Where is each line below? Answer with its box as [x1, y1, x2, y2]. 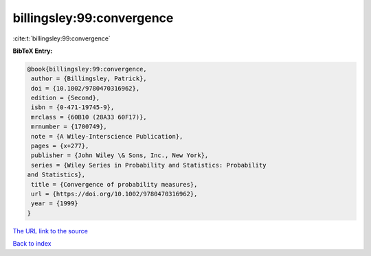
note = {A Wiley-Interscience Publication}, [31, 132, 183, 140]
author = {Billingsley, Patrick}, [31, 75, 147, 82]
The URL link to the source [12, 226, 89, 235]
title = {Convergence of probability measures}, [31, 181, 198, 188]
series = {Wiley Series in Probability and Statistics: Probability [31, 161, 267, 169]
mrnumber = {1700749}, [31, 123, 108, 130]
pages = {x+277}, [31, 142, 89, 150]
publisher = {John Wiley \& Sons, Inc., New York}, [31, 152, 209, 159]
